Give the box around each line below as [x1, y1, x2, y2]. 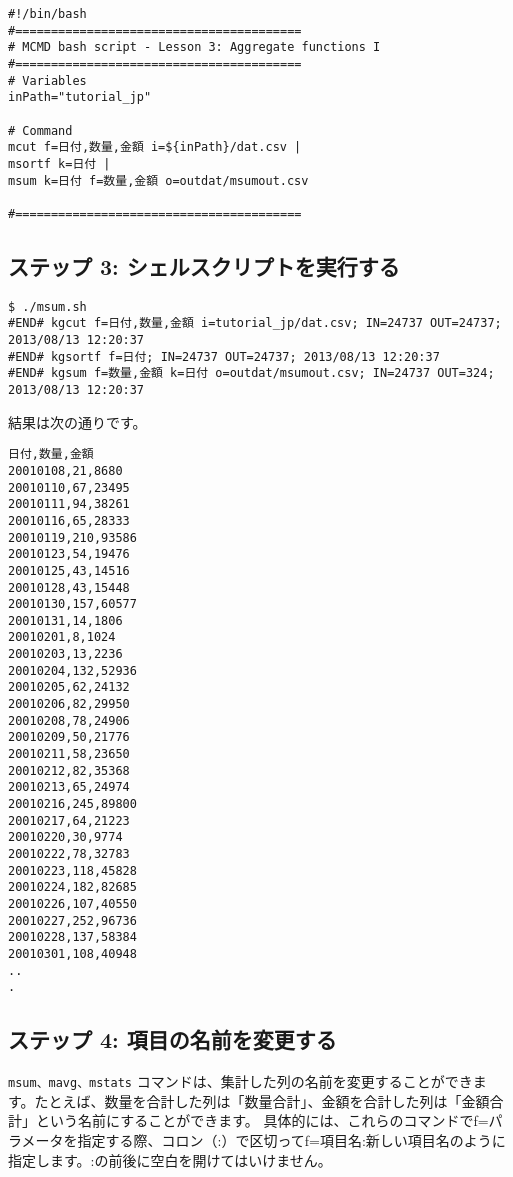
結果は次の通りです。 [8, 411, 147, 432]
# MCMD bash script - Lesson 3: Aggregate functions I [8, 40, 381, 55]
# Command [8, 123, 73, 138]
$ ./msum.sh [8, 299, 87, 314]
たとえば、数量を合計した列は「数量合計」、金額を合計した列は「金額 [34, 1090, 490, 1111]
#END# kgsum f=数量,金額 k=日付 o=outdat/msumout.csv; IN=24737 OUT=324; [8, 366, 495, 381]
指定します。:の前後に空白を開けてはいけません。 [8, 1149, 332, 1170]
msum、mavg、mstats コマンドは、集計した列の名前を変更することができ [8, 1071, 473, 1092]
